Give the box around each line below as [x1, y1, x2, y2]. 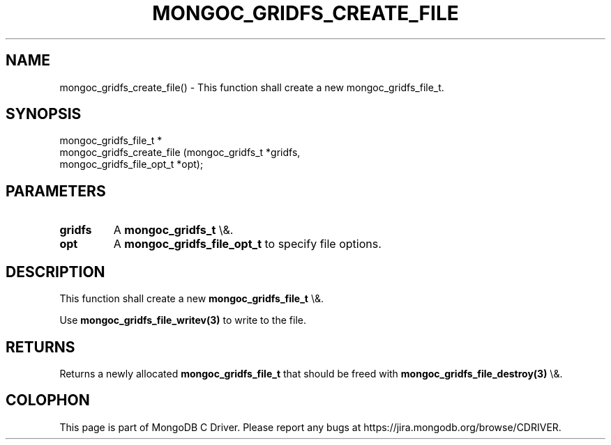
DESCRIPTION [6, 263, 105, 281]
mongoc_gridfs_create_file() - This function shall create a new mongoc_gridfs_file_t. [59, 81, 444, 93]
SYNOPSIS [6, 105, 82, 123]
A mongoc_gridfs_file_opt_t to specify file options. [113, 237, 382, 251]
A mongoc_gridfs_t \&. [113, 223, 234, 237]
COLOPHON [6, 391, 90, 409]
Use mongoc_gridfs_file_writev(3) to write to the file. [59, 314, 306, 327]
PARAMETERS [6, 182, 106, 200]
